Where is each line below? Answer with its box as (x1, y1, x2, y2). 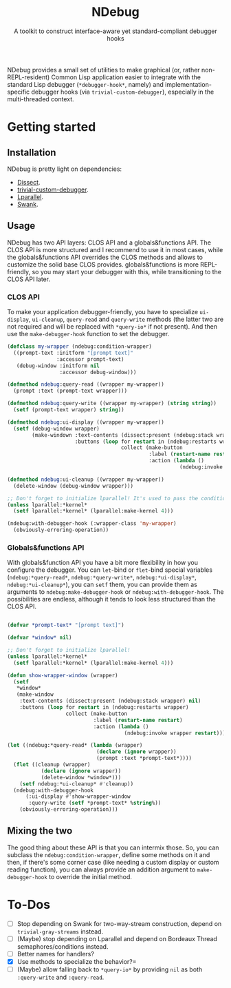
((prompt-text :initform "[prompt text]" (13, 349, 134, 356)
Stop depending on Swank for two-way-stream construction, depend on (16, 919, 222, 927)
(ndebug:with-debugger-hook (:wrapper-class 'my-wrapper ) (7, 520, 177, 527)
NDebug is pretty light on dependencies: (7, 165, 122, 173)
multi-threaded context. (7, 94, 74, 103)
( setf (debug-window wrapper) (13, 425, 100, 432)
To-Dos (7, 897, 50, 913)
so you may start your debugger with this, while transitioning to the (32, 267, 222, 276)
